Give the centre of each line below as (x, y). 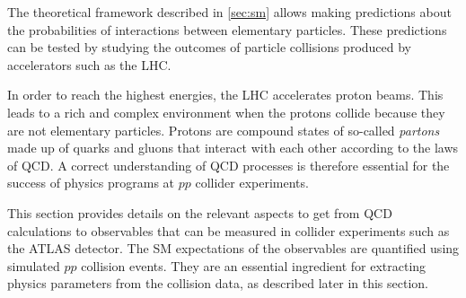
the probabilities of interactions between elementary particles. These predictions (227, 29)
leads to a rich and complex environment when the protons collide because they (226, 112)
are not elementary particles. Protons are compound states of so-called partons (224, 130)
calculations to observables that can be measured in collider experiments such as (229, 230)
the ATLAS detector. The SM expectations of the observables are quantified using (233, 248)
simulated (34, 265)
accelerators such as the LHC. (89, 64)
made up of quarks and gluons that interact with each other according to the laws (233, 148)
